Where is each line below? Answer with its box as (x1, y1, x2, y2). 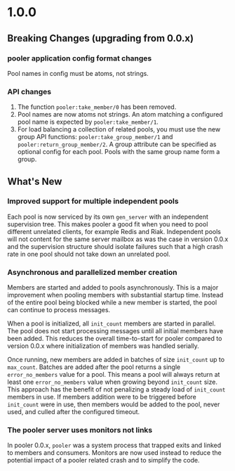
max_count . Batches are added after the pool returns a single (7, 363, 181, 371)
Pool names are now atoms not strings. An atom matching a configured (17, 110, 223, 119)
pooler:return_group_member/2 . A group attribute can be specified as (17, 140, 217, 148)
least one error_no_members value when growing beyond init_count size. (7, 378, 217, 387)
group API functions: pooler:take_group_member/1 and (17, 133, 173, 141)
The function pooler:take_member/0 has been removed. (17, 103, 177, 111)
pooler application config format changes (7, 53, 152, 63)
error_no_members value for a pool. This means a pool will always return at (7, 370, 220, 379)
